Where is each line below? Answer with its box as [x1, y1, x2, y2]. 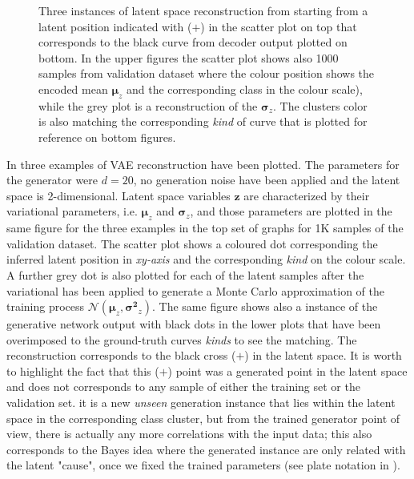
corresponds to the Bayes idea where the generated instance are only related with [6, 441, 406, 457]
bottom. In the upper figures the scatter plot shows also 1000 [38, 49, 339, 66]
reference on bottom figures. [38, 128, 176, 145]
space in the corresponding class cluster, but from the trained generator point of [6, 409, 400, 426]
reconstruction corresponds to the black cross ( [6, 347, 236, 364]
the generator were [6, 171, 98, 188]
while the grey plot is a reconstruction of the [38, 97, 258, 114]
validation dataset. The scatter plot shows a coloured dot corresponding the [6, 235, 378, 252]
